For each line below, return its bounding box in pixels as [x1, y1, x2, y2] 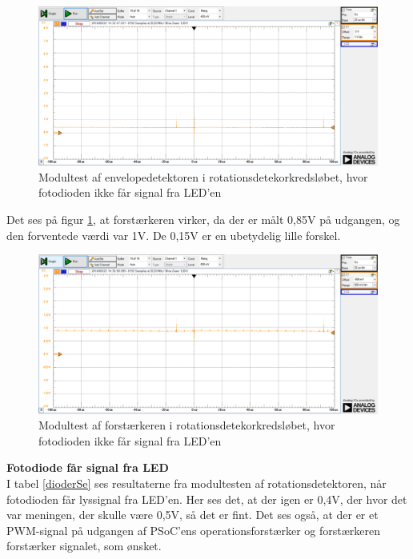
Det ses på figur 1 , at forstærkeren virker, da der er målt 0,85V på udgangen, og [6, 210, 400, 227]
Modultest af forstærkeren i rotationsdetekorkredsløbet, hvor [38, 417, 335, 433]
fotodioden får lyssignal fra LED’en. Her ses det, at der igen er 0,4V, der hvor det [6, 490, 407, 507]
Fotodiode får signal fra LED [6, 459, 169, 476]
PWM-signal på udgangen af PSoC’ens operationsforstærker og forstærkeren [6, 521, 380, 538]
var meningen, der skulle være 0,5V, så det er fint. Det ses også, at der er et [6, 506, 379, 523]
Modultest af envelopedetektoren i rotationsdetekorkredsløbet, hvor [38, 168, 368, 185]
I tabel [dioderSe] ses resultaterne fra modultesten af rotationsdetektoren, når [6, 475, 387, 492]
